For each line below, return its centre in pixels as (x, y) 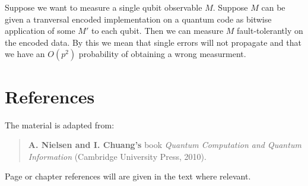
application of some (40, 31)
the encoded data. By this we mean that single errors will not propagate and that (153, 42)
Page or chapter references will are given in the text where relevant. (128, 176)
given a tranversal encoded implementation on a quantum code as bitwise (138, 19)
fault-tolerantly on (270, 31)
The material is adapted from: (60, 124)
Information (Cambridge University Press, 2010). (117, 156)
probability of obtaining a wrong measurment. (162, 54)
